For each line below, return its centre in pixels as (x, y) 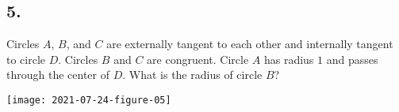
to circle (26, 59)
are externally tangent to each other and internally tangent (250, 44)
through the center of (58, 75)
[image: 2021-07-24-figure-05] (89, 100)
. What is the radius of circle (192, 75)
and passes (352, 59)
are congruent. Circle (198, 59)
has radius (289, 59)
